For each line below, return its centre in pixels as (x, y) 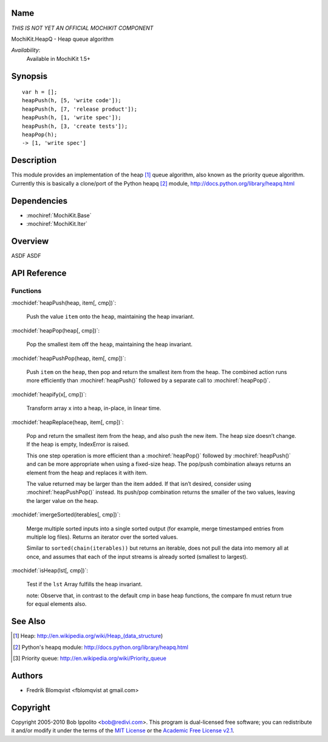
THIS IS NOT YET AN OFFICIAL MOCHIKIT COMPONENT (82, 28)
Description (34, 160)
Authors (27, 675)
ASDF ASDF (26, 255)
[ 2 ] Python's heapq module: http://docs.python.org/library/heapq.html (101, 647)
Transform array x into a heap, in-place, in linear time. (94, 408)
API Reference (39, 273)
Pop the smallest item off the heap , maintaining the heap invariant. (109, 344)
